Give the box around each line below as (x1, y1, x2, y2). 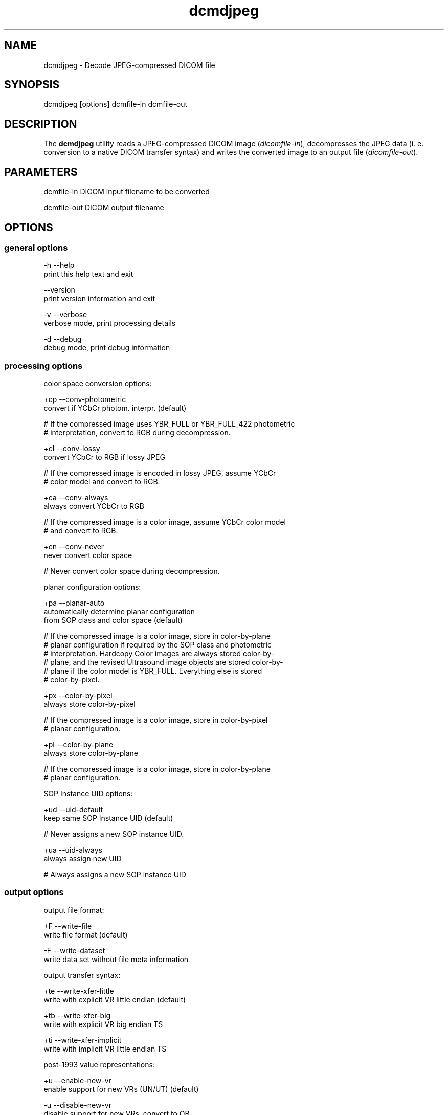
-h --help (43, 261, 75, 270)
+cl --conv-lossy (43, 444, 100, 453)
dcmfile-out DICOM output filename (43, 203, 164, 212)
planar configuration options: (43, 583, 141, 592)
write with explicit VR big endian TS (43, 1019, 163, 1029)
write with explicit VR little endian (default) (43, 995, 186, 1004)
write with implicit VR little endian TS (43, 1044, 167, 1053)
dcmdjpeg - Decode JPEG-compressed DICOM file (43, 60, 215, 70)
